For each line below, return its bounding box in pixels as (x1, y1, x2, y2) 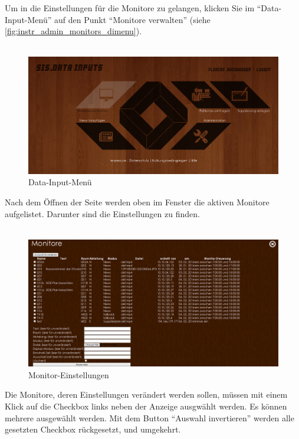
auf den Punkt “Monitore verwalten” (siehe (54, 13, 211, 25)
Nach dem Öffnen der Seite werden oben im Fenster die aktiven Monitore (5, 196, 270, 208)
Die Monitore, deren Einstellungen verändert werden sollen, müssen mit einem (5, 388, 288, 401)
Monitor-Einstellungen (28, 368, 109, 381)
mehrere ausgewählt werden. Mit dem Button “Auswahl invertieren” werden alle (5, 411, 294, 424)
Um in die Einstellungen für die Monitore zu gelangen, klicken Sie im (5, 2, 255, 14)
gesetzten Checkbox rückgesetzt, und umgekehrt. (5, 423, 181, 435)
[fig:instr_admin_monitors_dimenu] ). (5, 25, 142, 37)
